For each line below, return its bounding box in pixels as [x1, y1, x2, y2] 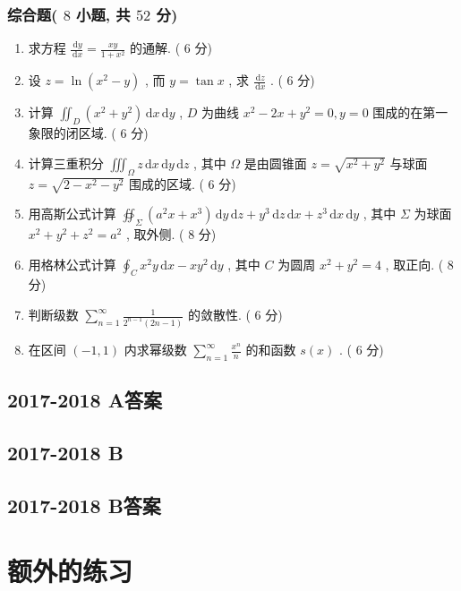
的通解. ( [130, 39, 181, 57]
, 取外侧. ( [125, 225, 184, 244]
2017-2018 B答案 [7, 491, 161, 518]
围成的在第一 [372, 103, 448, 122]
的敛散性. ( [187, 305, 251, 324]
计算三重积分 [28, 153, 104, 172]
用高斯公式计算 [28, 204, 116, 223]
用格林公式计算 [28, 254, 116, 273]
